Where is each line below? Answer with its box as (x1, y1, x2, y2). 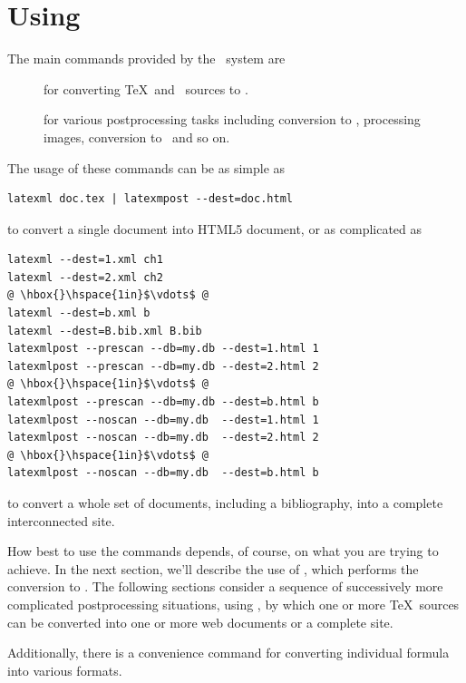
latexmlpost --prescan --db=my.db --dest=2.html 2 (7, 359, 319, 373)
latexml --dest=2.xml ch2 (7, 270, 163, 284)
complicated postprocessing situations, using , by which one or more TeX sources (7, 594, 460, 613)
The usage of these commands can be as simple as (7, 158, 286, 177)
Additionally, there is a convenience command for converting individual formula (7, 643, 450, 662)
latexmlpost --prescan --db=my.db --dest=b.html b (7, 395, 319, 409)
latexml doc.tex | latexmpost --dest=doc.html (7, 192, 293, 206)
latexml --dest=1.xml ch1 (7, 253, 163, 267)
